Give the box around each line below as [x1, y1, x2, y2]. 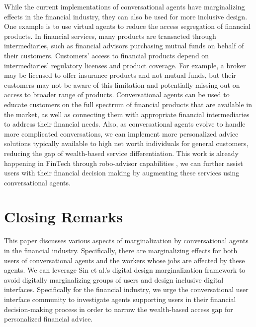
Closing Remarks [4, 206, 123, 227]
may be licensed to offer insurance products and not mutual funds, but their [4, 70, 236, 80]
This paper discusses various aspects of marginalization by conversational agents [4, 235, 249, 246]
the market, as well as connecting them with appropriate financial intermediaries [4, 109, 250, 119]
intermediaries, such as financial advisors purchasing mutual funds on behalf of [4, 40, 244, 51]
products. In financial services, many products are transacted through [4, 30, 216, 41]
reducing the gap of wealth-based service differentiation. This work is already [4, 148, 239, 158]
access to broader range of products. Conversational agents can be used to [4, 89, 230, 100]
